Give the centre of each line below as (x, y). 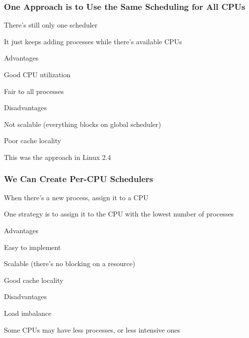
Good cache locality (34, 280)
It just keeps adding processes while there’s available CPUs (93, 41)
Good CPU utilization (37, 74)
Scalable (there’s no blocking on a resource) (70, 263)
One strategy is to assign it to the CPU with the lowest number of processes (119, 214)
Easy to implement (32, 247)
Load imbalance (28, 313)
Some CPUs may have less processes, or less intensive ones (92, 329)
